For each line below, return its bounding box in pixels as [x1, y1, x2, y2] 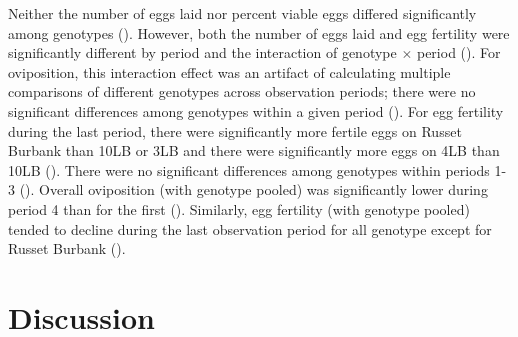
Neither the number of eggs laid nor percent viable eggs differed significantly [8, 3, 477, 23]
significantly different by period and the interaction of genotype [8, 42, 397, 63]
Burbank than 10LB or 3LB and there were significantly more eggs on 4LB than [8, 140, 500, 161]
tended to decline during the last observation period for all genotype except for [8, 218, 492, 239]
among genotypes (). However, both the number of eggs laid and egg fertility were [8, 22, 510, 43]
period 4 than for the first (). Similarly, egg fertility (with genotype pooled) [8, 198, 470, 219]
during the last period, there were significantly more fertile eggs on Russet [8, 120, 462, 141]
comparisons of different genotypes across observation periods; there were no [8, 81, 476, 102]
